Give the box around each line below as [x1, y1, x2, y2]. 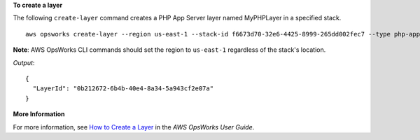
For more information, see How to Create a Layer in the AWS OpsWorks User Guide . [13, 122, 255, 131]
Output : [13, 58, 35, 66]
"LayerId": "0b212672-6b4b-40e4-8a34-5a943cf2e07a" [32, 85, 213, 92]
